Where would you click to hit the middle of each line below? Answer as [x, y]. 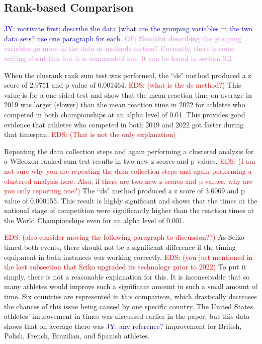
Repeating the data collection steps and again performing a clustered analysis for [129, 151]
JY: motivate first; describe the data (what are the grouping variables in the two [128, 28]
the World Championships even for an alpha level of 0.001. [94, 220]
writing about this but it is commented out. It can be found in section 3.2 [118, 58]
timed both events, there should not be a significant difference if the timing [120, 247]
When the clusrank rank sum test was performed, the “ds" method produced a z [128, 75]
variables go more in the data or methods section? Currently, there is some [119, 48]
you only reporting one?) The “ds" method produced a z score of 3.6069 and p [124, 191]
